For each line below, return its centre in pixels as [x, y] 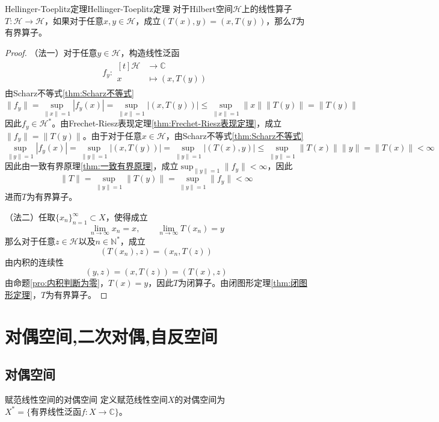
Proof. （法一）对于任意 [51, 52]
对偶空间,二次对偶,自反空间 [111, 336]
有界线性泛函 [56, 412]
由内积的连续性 [34, 262]
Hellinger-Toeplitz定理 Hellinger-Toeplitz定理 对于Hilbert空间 [119, 8]
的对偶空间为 [200, 399]
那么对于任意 [30, 241]
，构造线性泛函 [150, 52]
